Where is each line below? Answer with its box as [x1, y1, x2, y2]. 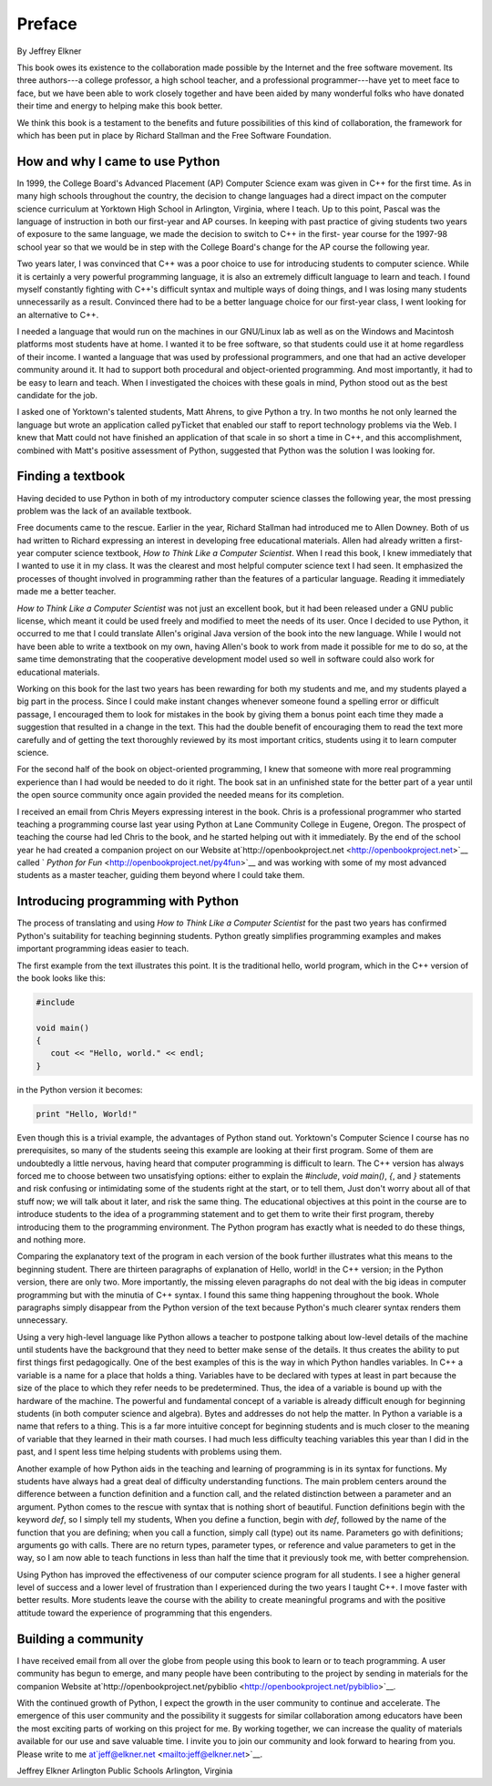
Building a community [16, 1631, 144, 1647]
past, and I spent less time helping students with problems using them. [16, 1446, 282, 1458]
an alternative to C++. [16, 309, 99, 320]
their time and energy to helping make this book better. [16, 100, 223, 111]
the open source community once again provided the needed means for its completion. [16, 790, 344, 800]
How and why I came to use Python [16, 153, 220, 169]
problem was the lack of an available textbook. [16, 505, 192, 516]
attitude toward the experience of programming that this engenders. [16, 1607, 272, 1618]
